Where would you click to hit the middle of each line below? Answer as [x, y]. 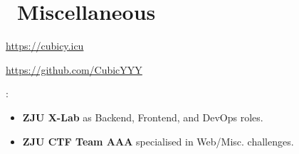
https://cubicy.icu [45, 46]
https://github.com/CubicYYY [74, 69]
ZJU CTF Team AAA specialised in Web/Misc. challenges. [158, 141]
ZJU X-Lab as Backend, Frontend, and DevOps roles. [143, 117]
